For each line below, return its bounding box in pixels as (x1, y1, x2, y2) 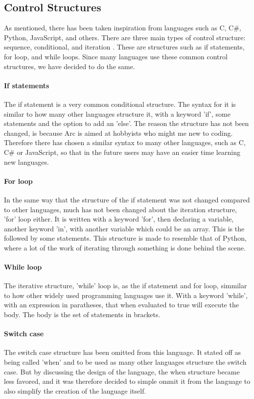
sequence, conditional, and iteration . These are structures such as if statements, (4, 42, 245, 52)
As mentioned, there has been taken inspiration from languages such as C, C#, (4, 23, 241, 33)
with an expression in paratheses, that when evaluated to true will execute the (4, 299, 239, 310)
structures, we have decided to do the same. (4, 61, 135, 71)
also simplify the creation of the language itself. (4, 385, 146, 396)
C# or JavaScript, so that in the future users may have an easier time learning (4, 147, 240, 157)
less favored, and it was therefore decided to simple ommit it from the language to (4, 376, 251, 386)
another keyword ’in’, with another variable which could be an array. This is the (4, 223, 245, 233)
